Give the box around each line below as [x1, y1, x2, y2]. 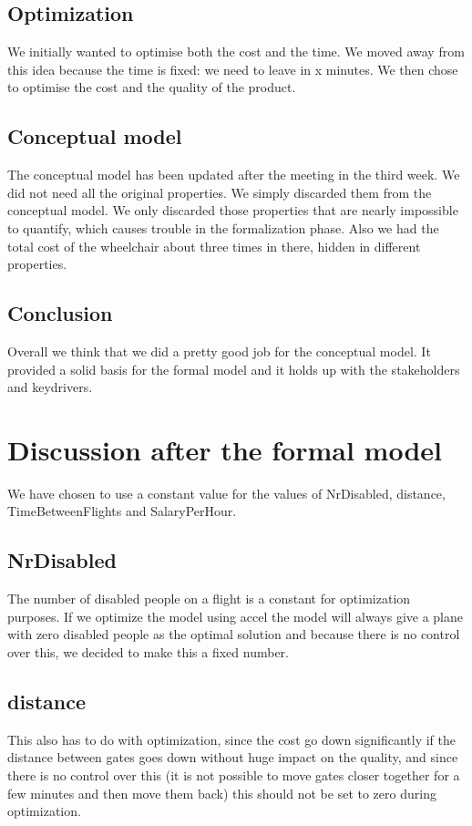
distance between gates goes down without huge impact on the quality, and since [7, 748, 458, 767]
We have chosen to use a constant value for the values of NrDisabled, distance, [7, 483, 446, 502]
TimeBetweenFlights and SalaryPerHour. [7, 501, 237, 521]
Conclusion [7, 299, 113, 327]
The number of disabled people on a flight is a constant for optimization [7, 589, 411, 608]
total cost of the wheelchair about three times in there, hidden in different [7, 236, 421, 255]
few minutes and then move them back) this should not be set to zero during [7, 783, 436, 802]
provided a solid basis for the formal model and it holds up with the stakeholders [7, 359, 460, 378]
